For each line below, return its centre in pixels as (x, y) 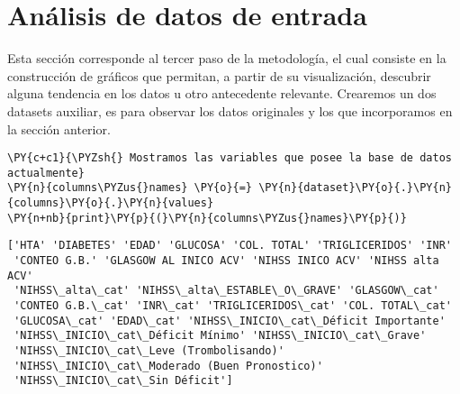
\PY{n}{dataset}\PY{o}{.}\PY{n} (355, 188)
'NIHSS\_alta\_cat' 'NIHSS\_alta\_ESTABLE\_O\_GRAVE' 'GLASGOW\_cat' (226, 291)
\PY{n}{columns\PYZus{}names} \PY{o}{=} (130, 188)
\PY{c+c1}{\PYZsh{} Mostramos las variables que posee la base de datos (230, 158)
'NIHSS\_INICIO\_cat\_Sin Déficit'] (123, 381)
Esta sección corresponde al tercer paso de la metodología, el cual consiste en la (227, 58)
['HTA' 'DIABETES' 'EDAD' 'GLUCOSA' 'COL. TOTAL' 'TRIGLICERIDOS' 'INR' (230, 246)
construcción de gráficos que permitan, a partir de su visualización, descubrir (219, 75)
